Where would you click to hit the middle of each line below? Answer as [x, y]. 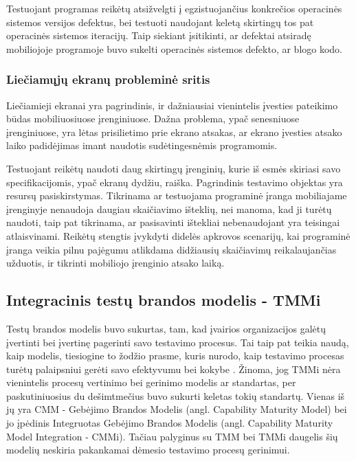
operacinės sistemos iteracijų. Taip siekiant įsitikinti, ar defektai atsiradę [159, 35]
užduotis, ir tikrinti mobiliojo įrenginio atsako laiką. [115, 263]
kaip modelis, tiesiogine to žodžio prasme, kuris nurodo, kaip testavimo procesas [175, 356]
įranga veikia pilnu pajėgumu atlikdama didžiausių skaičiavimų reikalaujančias [171, 249]
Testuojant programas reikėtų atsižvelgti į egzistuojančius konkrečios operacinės [174, 8]
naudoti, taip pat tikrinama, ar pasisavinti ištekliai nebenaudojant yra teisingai [173, 222]
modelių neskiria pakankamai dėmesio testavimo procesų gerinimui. [148, 450]
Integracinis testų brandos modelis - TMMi [164, 300]
